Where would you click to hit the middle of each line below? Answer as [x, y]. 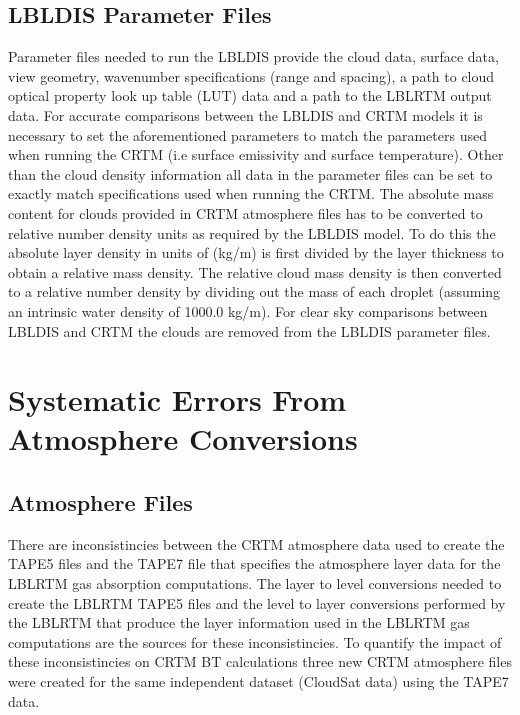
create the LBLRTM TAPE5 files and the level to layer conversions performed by [257, 602]
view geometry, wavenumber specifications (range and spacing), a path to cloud [251, 75]
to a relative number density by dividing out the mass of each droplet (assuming [254, 291]
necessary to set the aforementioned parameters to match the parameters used [247, 134]
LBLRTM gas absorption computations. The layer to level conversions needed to [255, 583]
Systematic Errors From [177, 399]
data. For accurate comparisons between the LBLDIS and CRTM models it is [245, 114]
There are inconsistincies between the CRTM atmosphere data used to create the [256, 543]
